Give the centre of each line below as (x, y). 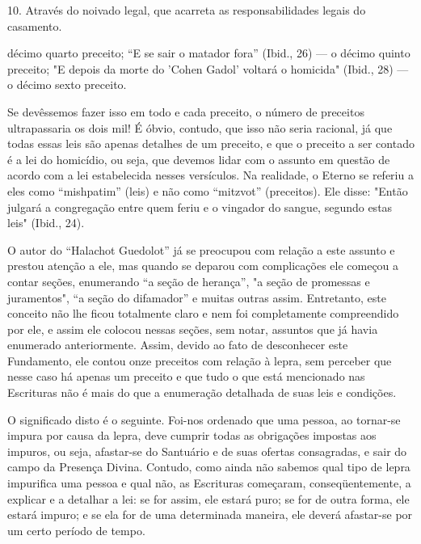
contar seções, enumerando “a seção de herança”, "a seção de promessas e (189, 281)
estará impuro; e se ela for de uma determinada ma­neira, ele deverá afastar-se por (210, 514)
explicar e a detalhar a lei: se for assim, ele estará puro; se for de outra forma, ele (208, 498)
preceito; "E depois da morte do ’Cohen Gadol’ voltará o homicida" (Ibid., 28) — (208, 68)
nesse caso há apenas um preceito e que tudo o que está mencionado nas (186, 376)
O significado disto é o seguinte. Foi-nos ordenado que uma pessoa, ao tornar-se (204, 419)
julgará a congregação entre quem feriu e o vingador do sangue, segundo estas (200, 207)
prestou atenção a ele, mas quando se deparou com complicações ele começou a (203, 266)
